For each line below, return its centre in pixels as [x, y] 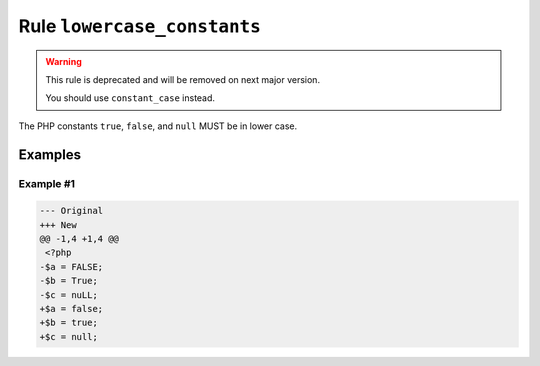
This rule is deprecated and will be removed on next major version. [182, 79]
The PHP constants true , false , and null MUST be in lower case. [158, 126]
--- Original [71, 211]
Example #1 [46, 183]
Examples [50, 154]
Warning [63, 61]
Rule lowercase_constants [140, 26]
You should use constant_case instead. [130, 98]
